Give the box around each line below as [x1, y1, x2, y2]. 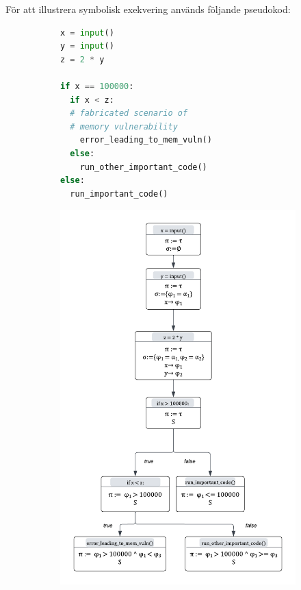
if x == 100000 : [60, 81, 134, 91]
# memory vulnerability [70, 121, 178, 132]
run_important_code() [70, 188, 168, 199]
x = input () [60, 27, 114, 38]
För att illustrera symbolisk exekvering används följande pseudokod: [5, 2, 291, 16]
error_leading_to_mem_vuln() [79, 135, 212, 145]
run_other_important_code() [79, 162, 207, 172]
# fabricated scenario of [70, 108, 188, 119]
